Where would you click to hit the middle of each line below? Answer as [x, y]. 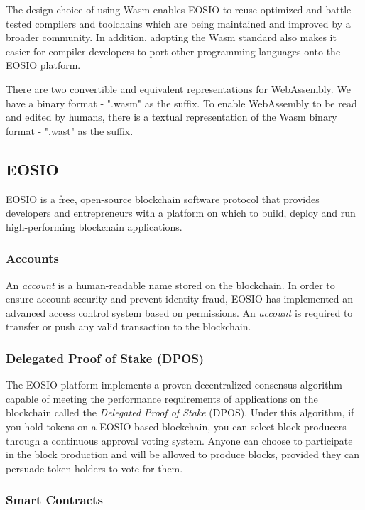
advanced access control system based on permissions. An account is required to [179, 312]
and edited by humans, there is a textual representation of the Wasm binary [171, 117]
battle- [340, 9]
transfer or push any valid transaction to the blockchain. [129, 326]
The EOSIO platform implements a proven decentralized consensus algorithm [174, 385]
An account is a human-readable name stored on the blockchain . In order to [170, 284]
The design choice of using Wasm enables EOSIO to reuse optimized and [164, 9]
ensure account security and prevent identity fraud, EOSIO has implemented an [180, 299]
